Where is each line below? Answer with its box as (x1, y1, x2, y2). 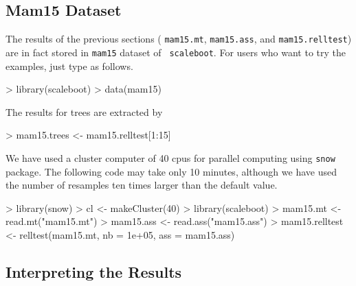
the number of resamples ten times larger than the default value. (5, 178, 278, 192)
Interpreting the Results (5, 261, 182, 282)
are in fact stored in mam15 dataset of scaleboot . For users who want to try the (5, 45, 346, 59)
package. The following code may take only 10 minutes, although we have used (5, 164, 337, 178)
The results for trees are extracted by (5, 104, 163, 119)
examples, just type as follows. (5, 58, 133, 73)
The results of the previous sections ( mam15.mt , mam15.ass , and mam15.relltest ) (5, 32, 352, 46)
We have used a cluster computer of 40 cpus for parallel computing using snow (5, 150, 335, 165)
